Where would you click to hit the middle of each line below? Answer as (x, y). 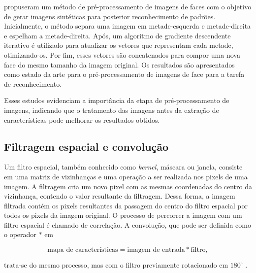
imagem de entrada (156, 250)
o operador (20, 234)
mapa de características (83, 250)
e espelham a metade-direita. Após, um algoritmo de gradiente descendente (117, 35)
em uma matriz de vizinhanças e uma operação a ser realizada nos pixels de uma (126, 176)
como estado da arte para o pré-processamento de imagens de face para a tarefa (124, 74)
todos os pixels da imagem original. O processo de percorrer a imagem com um (123, 215)
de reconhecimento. (33, 84)
